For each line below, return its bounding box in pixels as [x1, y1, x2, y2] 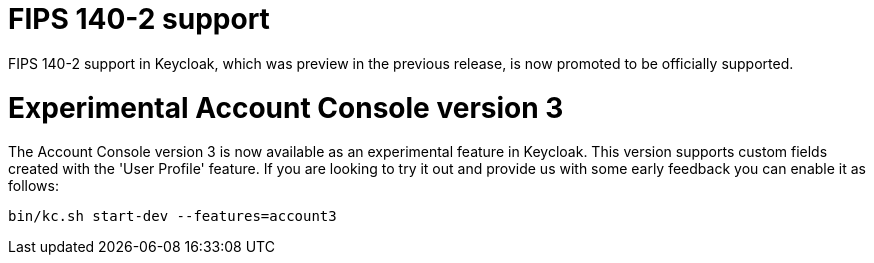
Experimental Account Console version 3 [8, 90, 564, 125]
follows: [8, 177, 59, 195]
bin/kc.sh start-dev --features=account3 [8, 208, 337, 225]
